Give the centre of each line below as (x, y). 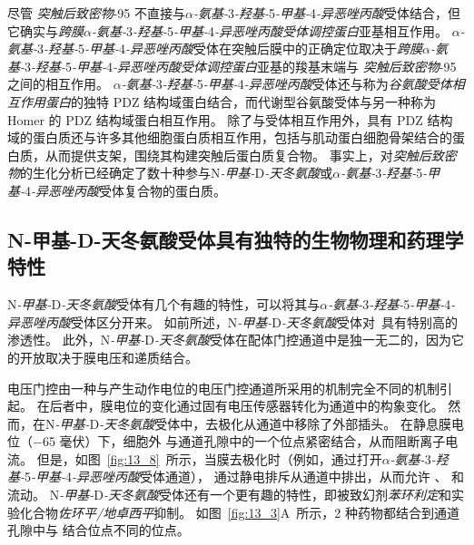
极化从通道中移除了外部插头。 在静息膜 (335, 423)
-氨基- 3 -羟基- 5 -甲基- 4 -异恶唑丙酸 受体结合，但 (327, 13)
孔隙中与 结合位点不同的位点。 (99, 530)
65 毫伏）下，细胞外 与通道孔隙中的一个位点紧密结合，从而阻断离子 (244, 441)
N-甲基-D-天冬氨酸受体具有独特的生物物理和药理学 (236, 239)
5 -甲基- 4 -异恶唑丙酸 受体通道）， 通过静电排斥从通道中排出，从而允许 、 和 (245, 477)
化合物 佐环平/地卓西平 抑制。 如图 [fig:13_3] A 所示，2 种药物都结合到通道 (239, 512)
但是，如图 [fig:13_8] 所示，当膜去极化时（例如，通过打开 (209, 458)
